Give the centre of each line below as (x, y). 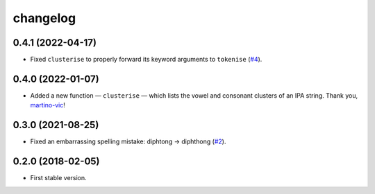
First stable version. (58, 178)
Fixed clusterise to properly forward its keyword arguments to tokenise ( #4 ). (146, 60)
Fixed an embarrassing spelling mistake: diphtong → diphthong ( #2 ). (128, 141)
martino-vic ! (48, 105)
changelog (44, 18)
